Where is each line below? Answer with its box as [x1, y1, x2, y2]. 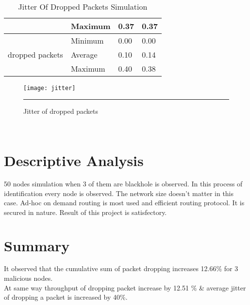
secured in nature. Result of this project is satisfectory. [4, 207, 167, 217]
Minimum [70, 35, 104, 46]
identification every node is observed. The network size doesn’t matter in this [4, 188, 234, 198]
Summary [4, 235, 70, 255]
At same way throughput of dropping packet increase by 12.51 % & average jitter [4, 282, 246, 292]
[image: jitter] [23, 85, 76, 91]
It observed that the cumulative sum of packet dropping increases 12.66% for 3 [4, 263, 238, 274]
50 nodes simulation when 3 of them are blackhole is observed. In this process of [4, 178, 243, 188]
